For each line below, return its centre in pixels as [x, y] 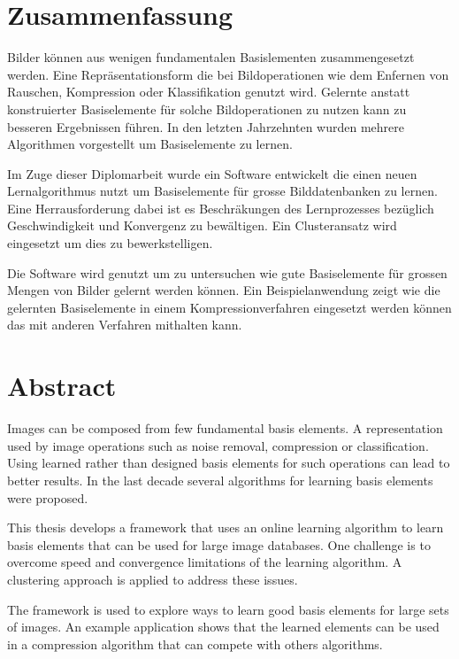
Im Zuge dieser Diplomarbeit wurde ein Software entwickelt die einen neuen [212, 173]
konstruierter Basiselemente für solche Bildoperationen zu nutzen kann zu [207, 109]
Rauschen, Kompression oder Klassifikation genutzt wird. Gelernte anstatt [209, 92]
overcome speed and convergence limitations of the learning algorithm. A [205, 562]
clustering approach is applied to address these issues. [153, 579]
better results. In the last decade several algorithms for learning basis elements [220, 480]
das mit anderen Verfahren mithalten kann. [125, 325]
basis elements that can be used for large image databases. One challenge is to [219, 544]
